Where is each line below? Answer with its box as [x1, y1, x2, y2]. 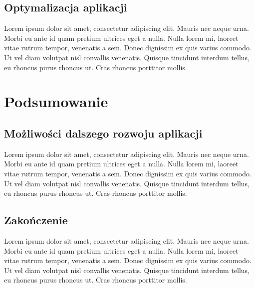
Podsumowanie [4, 91, 108, 112]
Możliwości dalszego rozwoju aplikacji [4, 125, 203, 141]
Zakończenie [4, 212, 68, 228]
